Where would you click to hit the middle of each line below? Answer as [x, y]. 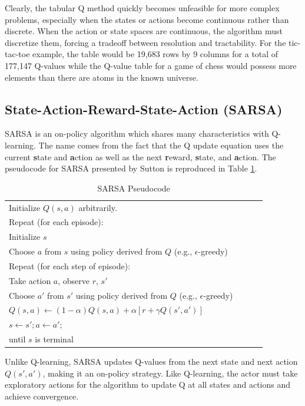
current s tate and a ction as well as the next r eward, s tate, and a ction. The [140, 156]
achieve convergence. [42, 396]
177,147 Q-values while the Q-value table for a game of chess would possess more [151, 65]
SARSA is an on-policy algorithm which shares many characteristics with [137, 133]
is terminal [54, 339]
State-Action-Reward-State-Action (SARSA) [144, 109]
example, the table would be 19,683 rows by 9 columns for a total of [155, 54]
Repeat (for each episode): [56, 222]
